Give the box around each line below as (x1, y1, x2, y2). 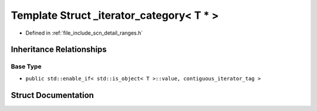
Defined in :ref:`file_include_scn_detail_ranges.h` (25, 29, 143, 36)
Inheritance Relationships (11, 45, 107, 55)
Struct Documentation (11, 90, 94, 100)
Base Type (11, 62, 42, 70)
